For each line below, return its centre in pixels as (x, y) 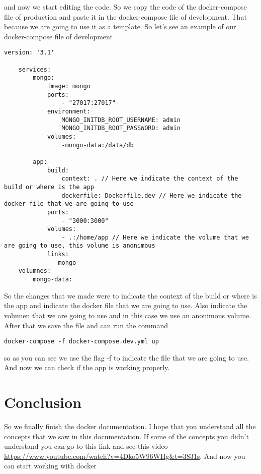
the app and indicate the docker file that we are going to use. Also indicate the (126, 305)
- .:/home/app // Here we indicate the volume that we (155, 237)
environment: (69, 111)
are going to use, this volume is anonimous (80, 246)
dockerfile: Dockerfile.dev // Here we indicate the (152, 195)
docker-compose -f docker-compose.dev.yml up (81, 342)
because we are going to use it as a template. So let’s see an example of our (120, 26)
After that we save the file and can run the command (86, 325)
